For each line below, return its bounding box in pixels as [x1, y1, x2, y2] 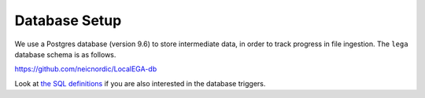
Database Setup [14, 12, 122, 29]
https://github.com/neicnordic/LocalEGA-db [14, 64, 157, 74]
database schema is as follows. [14, 49, 116, 59]
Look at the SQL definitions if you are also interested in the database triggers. [14, 78, 266, 88]
